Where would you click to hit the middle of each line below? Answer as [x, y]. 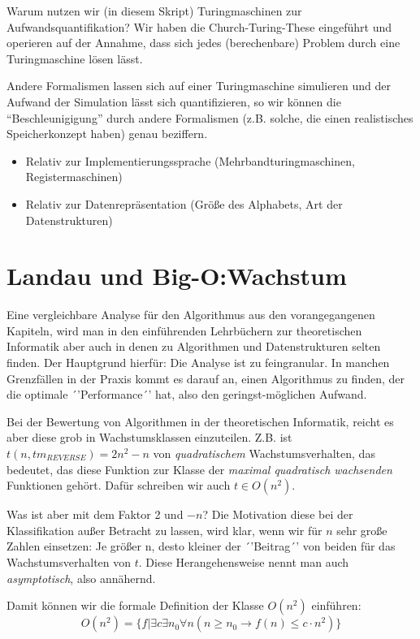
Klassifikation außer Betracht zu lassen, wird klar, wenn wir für [165, 530]
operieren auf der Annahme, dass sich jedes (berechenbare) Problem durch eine [204, 43]
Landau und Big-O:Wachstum [177, 276]
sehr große [362, 530]
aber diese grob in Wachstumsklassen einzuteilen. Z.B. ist [149, 437]
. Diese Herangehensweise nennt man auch [244, 561]
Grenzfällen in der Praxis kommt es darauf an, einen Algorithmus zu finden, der [206, 378]
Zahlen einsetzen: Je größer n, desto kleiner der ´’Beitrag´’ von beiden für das [201, 546]
